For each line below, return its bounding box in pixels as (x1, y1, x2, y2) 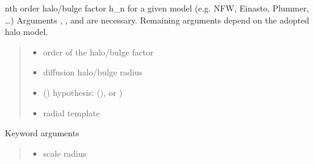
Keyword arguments (5, 127, 79, 139)
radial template (43, 106, 100, 119)
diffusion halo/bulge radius (43, 66, 143, 78)
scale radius (43, 147, 87, 159)
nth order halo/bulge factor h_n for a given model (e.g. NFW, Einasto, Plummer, (5, 2, 309, 14)
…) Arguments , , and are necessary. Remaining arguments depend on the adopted (5, 13, 310, 26)
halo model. (5, 25, 48, 38)
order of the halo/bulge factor (43, 45, 154, 58)
